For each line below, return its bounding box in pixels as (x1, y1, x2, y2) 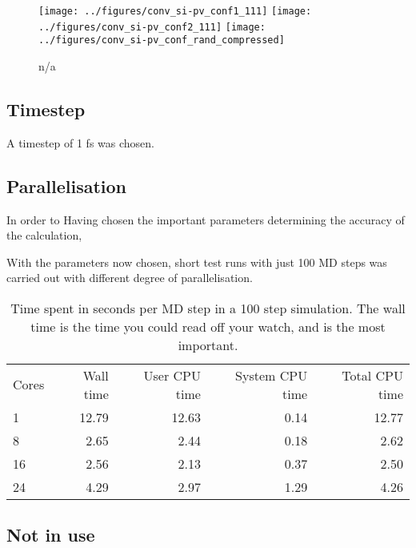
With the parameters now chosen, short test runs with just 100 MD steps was (6, 253, 387, 270)
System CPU (235, 365, 308, 385)
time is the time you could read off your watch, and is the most (30, 316, 386, 336)
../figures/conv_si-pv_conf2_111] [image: (38, 21, 266, 33)
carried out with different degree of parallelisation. (6, 269, 253, 286)
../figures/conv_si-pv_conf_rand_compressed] (38, 34, 285, 46)
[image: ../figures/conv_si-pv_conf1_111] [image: (38, 6, 312, 17)
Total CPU (342, 365, 403, 385)
